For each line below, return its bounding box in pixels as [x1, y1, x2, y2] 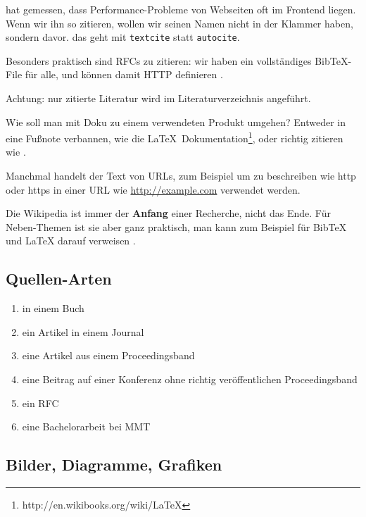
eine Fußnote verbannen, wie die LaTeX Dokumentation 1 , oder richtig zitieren [6, 129, 343, 145]
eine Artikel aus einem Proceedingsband [22, 348, 195, 363]
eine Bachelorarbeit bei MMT [22, 419, 151, 434]
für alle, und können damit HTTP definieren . [25, 67, 223, 82]
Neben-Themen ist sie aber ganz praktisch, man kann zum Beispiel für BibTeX [6, 219, 347, 234]
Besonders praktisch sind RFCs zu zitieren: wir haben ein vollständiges [6, 53, 312, 68]
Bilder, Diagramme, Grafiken [6, 454, 222, 475]
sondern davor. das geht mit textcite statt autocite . [6, 30, 240, 44]
